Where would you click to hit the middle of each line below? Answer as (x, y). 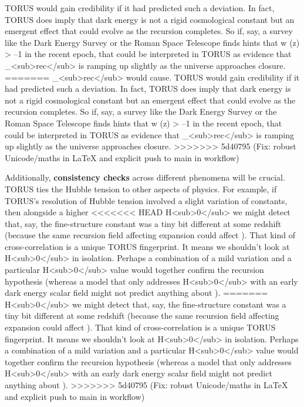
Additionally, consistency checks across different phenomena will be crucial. (145, 177)
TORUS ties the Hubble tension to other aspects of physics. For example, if (141, 189)
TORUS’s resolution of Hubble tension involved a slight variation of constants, (146, 200)
